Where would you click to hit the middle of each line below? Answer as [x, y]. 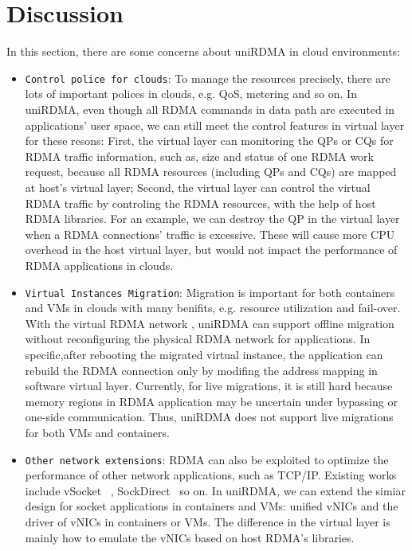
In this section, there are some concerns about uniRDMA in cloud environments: [204, 51]
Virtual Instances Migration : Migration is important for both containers [210, 292]
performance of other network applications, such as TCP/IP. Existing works [211, 475]
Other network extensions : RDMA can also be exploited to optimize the [207, 459]
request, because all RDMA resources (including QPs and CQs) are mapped [211, 172]
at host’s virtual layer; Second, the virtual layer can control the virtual [198, 187]
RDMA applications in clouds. [99, 265]
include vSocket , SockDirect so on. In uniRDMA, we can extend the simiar [215, 490]
